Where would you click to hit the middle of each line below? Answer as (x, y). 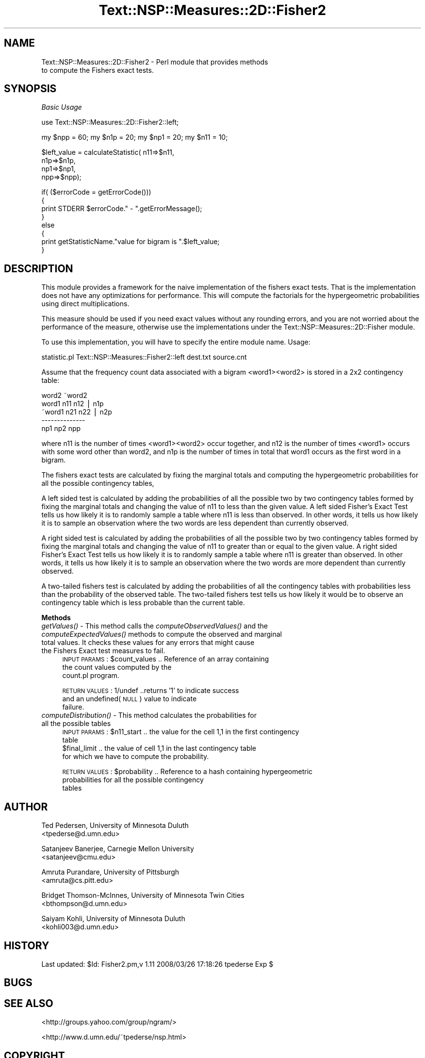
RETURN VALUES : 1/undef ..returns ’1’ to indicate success (151, 691)
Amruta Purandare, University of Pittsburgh (110, 872)
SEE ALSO (29, 1003)
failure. (73, 707)
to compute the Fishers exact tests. (98, 70)
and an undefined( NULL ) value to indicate (130, 699)
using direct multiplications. (85, 304)
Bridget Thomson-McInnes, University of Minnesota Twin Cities (143, 895)
